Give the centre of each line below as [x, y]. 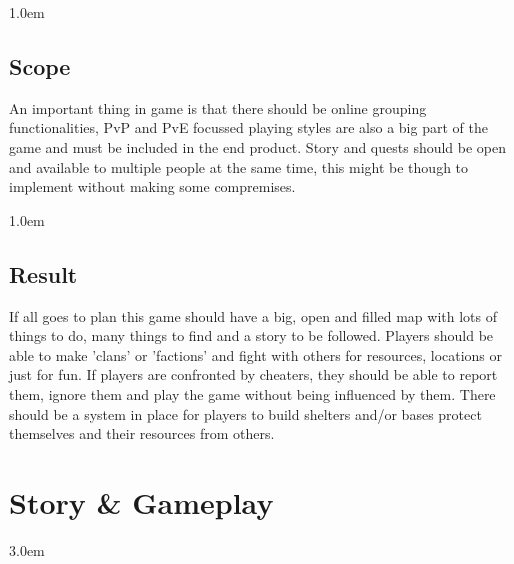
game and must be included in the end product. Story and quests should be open [258, 146]
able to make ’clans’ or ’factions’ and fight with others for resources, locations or [256, 354]
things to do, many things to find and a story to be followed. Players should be [251, 335]
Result [43, 273]
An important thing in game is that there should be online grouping [218, 107]
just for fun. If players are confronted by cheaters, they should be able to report [253, 374]
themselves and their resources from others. [142, 433]
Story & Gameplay [141, 501]
